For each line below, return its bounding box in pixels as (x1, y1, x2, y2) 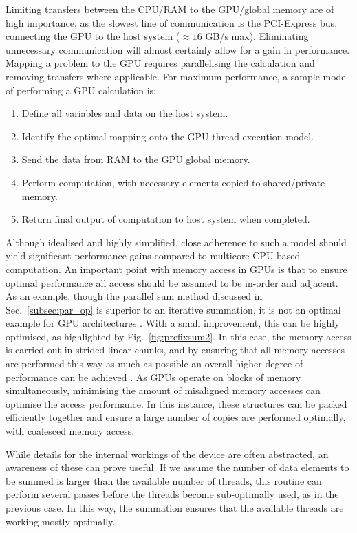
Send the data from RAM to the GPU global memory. (21, 152, 250, 166)
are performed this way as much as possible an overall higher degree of (6, 356, 303, 371)
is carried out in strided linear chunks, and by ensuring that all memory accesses (6, 342, 345, 357)
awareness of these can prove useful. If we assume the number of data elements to (6, 460, 349, 475)
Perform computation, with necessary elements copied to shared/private (21, 175, 325, 189)
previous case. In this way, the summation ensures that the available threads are (6, 501, 344, 514)
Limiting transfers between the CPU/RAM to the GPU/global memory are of (6, 2, 334, 16)
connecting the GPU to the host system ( (6, 29, 180, 43)
